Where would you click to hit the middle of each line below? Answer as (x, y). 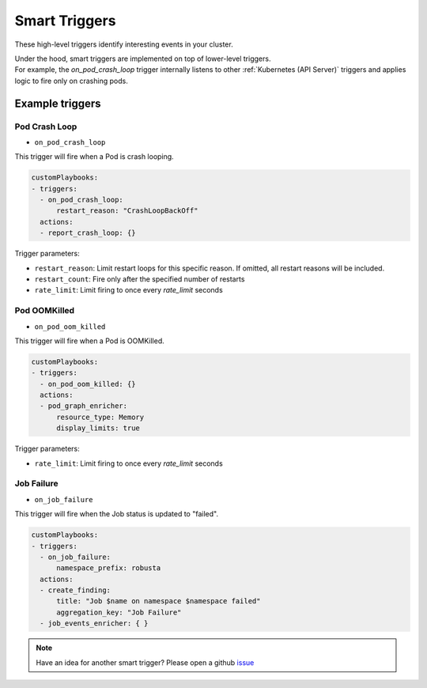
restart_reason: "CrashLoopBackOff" (127, 211)
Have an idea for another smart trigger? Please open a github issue (145, 662)
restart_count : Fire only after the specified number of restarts (140, 279)
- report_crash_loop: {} (88, 233)
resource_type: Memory (100, 417)
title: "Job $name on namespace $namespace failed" (159, 601)
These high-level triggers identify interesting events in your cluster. (124, 44)
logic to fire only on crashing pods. (71, 81)
